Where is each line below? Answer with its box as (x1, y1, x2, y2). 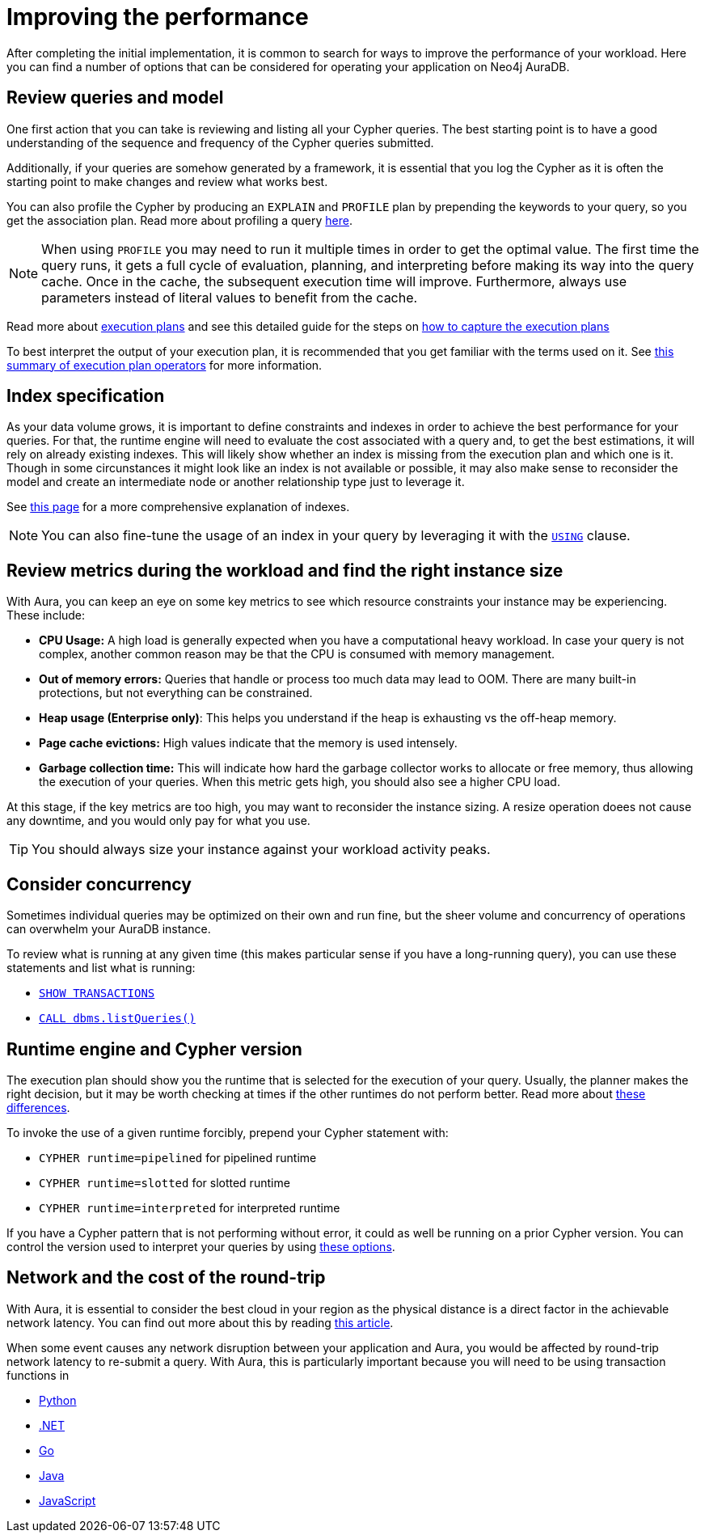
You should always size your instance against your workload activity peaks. (32, 841, 491, 858)
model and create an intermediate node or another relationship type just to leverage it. (6, 475, 465, 489)
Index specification (6, 386, 165, 407)
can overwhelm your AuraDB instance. (6, 922, 211, 937)
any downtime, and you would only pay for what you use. (6, 814, 310, 828)
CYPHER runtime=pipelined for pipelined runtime (39, 1150, 317, 1165)
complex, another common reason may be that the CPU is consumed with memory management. (39, 647, 555, 662)
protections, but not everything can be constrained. (39, 686, 313, 700)
